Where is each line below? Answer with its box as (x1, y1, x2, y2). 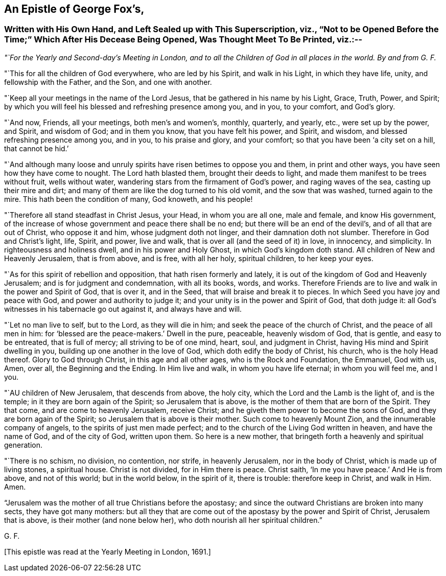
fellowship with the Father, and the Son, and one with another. (4, 77, 212, 86)
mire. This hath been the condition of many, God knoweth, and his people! (4, 194, 253, 203)
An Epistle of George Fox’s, (4, 3, 145, 15)
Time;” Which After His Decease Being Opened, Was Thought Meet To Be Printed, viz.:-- (4, 34, 363, 45)
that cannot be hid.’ (4, 144, 69, 153)
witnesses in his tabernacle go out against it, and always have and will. (4, 304, 242, 313)
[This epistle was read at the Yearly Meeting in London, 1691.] (4, 547, 211, 556)
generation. (4, 440, 42, 449)
